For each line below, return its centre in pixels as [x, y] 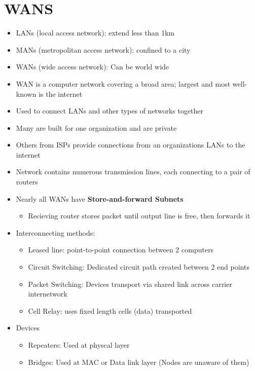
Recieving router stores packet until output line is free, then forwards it [139, 216]
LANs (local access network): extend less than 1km [95, 33]
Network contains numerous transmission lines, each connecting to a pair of [133, 172]
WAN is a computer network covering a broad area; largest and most [123, 83]
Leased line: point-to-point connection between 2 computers [121, 250]
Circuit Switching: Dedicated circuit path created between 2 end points [139, 267]
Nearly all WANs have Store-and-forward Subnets [100, 198]
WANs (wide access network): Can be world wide [93, 67]
